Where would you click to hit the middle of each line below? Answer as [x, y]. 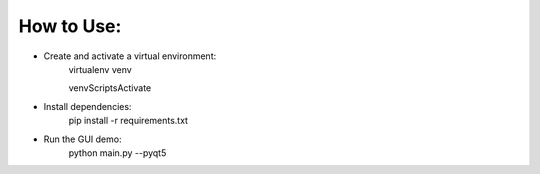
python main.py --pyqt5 [117, 152]
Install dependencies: [87, 106]
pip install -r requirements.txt [128, 121]
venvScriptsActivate [110, 88]
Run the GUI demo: [82, 139]
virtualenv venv [100, 69]
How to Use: [70, 26]
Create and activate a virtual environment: [130, 56]
